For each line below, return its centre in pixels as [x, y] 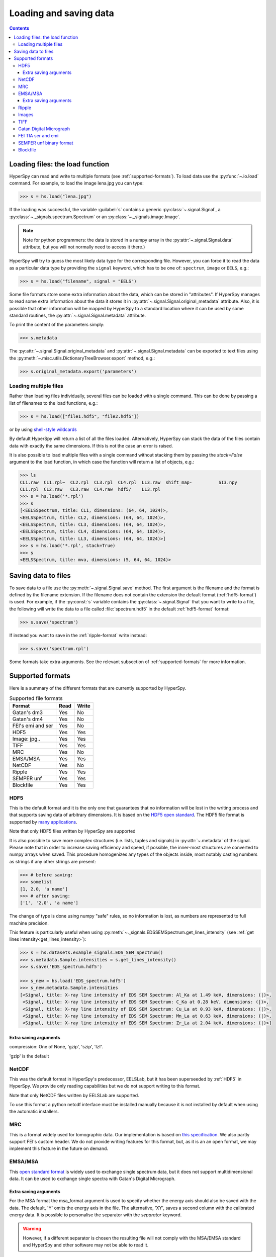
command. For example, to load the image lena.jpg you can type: [76, 183]
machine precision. [29, 923]
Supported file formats [36, 698]
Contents [19, 28]
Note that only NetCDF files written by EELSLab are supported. [74, 1095]
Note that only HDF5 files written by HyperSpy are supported [72, 831]
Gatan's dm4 [28, 719]
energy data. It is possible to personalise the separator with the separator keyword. [96, 1215]
